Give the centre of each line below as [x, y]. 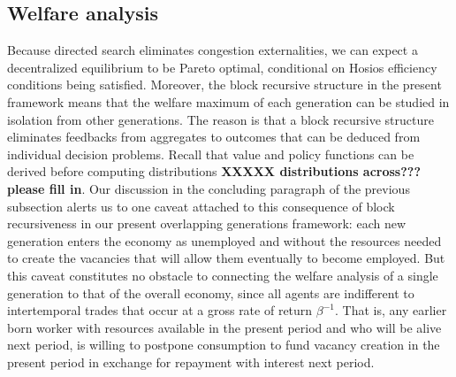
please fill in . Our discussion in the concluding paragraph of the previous [209, 188]
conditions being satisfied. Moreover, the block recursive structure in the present [224, 85]
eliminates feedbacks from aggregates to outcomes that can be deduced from [214, 137]
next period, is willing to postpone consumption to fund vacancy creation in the [224, 345]
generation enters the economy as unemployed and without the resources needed [224, 240]
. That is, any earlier [391, 310]
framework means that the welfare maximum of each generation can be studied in [228, 101]
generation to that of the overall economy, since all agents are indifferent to [211, 292]
